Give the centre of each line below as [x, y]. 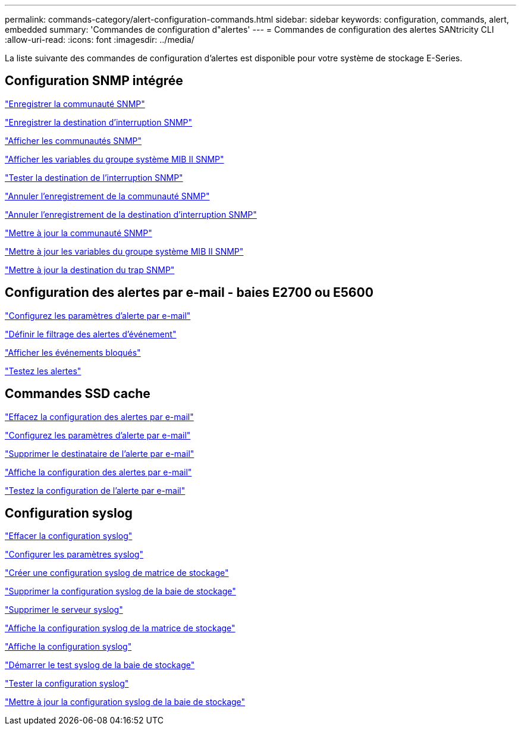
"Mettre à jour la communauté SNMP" [79, 233]
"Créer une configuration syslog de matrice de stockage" [117, 573]
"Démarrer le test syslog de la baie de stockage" [100, 665]
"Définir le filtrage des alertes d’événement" [91, 334]
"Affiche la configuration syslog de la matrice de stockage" [120, 628]
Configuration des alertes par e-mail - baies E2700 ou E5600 [189, 293]
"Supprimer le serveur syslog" [64, 610]
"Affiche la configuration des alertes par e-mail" [98, 472]
